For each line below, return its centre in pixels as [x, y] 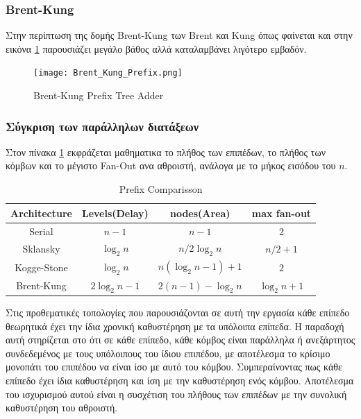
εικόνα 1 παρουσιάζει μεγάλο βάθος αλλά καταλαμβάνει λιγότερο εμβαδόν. [156, 48]
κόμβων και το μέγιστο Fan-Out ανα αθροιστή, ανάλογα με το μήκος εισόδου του [171, 165]
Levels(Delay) [115, 213]
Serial [41, 231]
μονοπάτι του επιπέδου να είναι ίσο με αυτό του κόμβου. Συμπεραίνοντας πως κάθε [174, 367]
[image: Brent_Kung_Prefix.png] [108, 73]
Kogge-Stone [41, 267]
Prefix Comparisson [161, 189]
